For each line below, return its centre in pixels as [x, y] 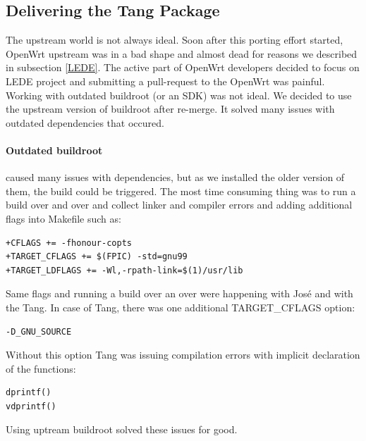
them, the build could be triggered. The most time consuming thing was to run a [181, 191]
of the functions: [41, 368]
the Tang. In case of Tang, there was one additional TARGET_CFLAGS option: [181, 307]
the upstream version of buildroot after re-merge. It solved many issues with [170, 109]
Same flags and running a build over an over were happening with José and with [179, 293]
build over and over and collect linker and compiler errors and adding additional [179, 205]
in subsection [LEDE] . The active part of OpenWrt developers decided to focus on [183, 67]
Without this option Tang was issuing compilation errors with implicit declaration [183, 355]
